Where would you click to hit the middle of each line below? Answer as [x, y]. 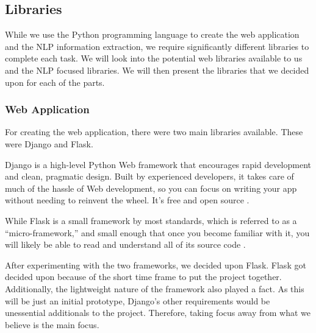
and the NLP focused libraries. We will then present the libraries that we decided [157, 70]
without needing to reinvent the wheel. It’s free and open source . [127, 200]
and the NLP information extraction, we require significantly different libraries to [157, 46]
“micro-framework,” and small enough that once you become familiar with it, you [157, 232]
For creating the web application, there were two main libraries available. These [154, 132]
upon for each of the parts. [55, 82]
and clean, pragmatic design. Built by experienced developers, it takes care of [149, 176]
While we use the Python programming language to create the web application [152, 34]
